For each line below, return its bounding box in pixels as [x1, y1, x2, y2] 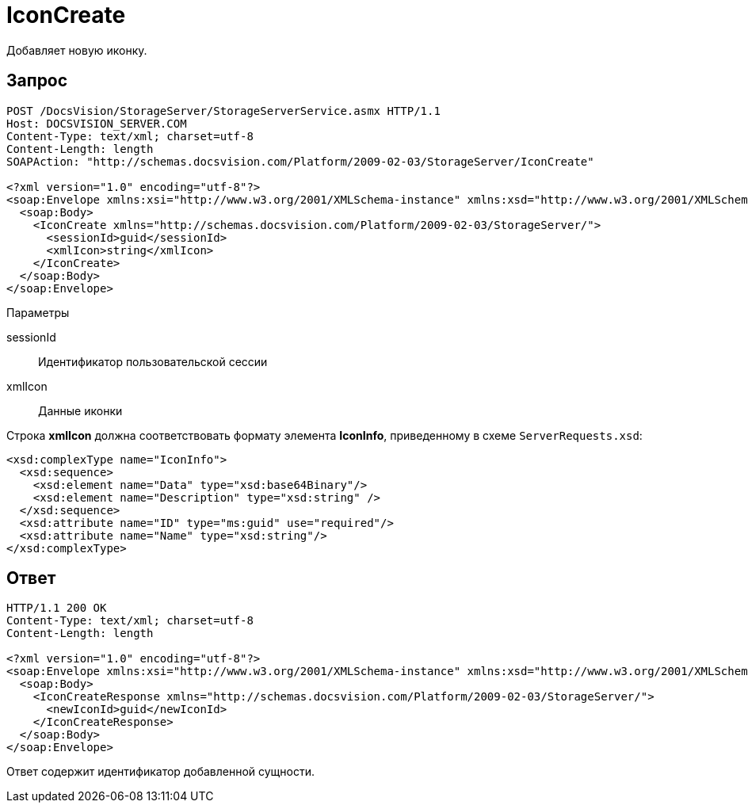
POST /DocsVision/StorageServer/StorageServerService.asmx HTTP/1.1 [6, 104, 441, 117]
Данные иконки [38, 403, 123, 418]
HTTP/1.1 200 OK [6, 601, 107, 615]
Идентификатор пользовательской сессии [38, 354, 268, 368]
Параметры [6, 305, 70, 319]
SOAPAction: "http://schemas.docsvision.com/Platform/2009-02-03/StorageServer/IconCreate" [6, 155, 594, 168]
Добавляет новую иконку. [6, 43, 147, 57]
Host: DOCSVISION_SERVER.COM [6, 116, 187, 130]
